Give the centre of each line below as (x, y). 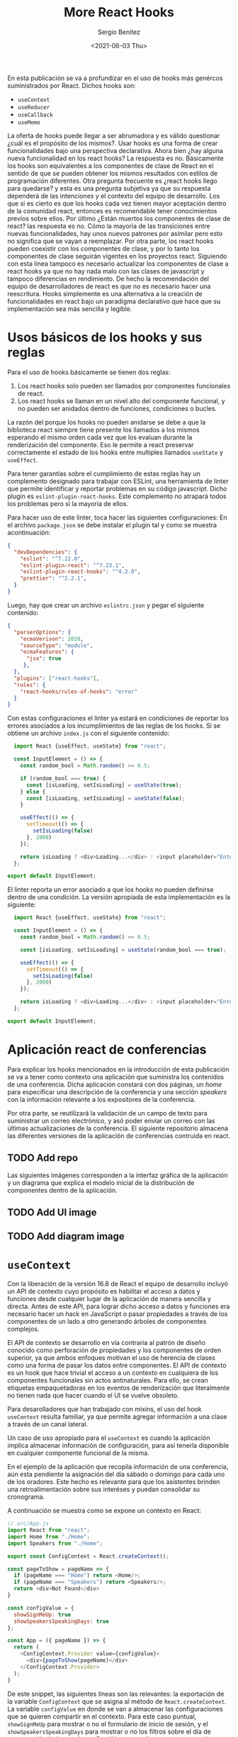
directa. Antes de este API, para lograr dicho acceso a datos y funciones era (119, 1306)
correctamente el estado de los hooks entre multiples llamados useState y (115, 452)
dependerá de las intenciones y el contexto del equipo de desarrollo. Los (114, 196)
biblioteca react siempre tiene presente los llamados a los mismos (103, 429)
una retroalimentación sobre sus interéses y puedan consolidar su (104, 1490)
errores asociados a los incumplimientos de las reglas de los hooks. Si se (114, 726)
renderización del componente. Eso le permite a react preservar (101, 444)
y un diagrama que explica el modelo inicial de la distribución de (101, 1182)
